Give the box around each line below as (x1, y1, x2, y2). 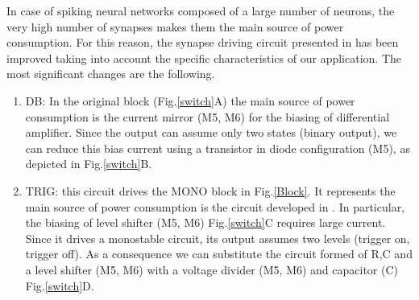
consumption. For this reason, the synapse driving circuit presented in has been (6, 34, 399, 51)
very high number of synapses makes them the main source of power (6, 18, 344, 35)
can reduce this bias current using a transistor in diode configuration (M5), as (25, 139, 410, 156)
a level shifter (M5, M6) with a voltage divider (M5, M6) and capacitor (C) (25, 261, 399, 277)
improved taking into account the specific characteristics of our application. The (6, 49, 401, 66)
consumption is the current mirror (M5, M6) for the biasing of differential (25, 108, 390, 125)
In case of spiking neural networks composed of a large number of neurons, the (6, 2, 395, 18)
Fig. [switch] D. (25, 277, 94, 294)
